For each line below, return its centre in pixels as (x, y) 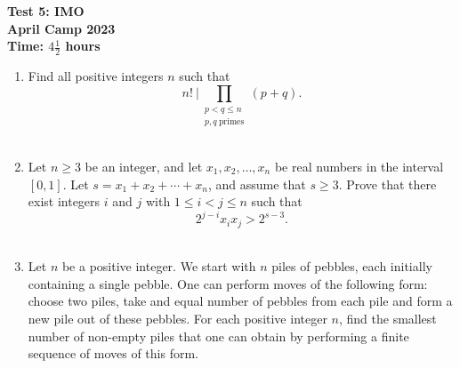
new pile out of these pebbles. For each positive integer (178, 319)
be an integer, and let (144, 166)
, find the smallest (387, 319)
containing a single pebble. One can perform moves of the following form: (228, 283)
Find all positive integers (96, 76)
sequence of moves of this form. (113, 353)
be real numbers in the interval (359, 166)
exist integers (64, 201)
